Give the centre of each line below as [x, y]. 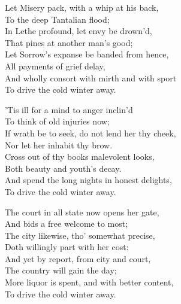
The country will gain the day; [61, 270]
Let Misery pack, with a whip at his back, [82, 7]
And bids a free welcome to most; [67, 224]
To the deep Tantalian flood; [57, 19]
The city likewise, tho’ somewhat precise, [80, 235]
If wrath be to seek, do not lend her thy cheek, [90, 133]
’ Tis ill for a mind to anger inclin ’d [69, 109]
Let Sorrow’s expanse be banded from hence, [87, 54]
